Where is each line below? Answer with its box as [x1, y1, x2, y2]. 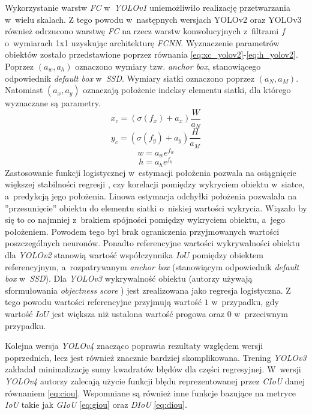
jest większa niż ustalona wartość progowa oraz [52, 307, 225, 320]
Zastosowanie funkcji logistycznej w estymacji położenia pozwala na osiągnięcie [5, 166, 296, 178]
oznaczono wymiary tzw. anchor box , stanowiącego [75, 59, 261, 72]
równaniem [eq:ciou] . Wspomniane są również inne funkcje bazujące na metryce [5, 386, 296, 399]
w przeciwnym [234, 307, 288, 320]
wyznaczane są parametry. [5, 97, 101, 109]
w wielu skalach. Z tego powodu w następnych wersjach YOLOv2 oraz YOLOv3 [5, 13, 302, 25]
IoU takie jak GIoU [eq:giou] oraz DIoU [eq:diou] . [5, 398, 187, 411]
